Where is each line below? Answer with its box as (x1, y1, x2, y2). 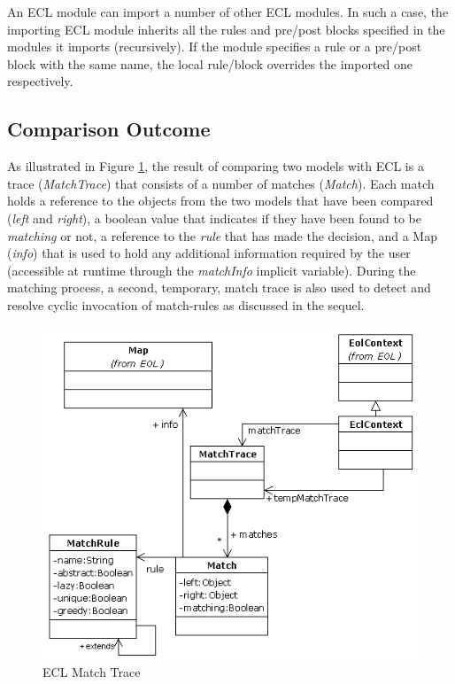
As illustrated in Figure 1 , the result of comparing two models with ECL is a (7, 157, 424, 175)
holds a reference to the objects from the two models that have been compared (7, 191, 434, 210)
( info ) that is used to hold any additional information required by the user (7, 244, 411, 262)
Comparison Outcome (7, 115, 211, 143)
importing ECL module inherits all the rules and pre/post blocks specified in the (7, 19, 445, 38)
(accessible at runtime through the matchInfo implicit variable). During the (7, 260, 416, 279)
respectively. (7, 72, 73, 90)
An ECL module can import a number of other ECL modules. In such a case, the (7, 3, 449, 20)
